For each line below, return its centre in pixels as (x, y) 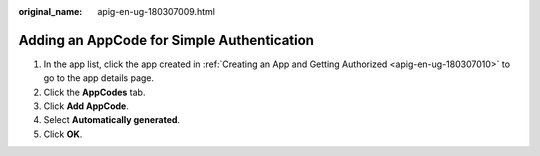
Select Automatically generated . (111, 120)
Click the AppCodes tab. (94, 92)
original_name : (50, 11)
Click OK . (63, 134)
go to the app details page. (99, 78)
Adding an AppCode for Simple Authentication (166, 40)
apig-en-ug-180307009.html (156, 11)
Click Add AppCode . (86, 106)
